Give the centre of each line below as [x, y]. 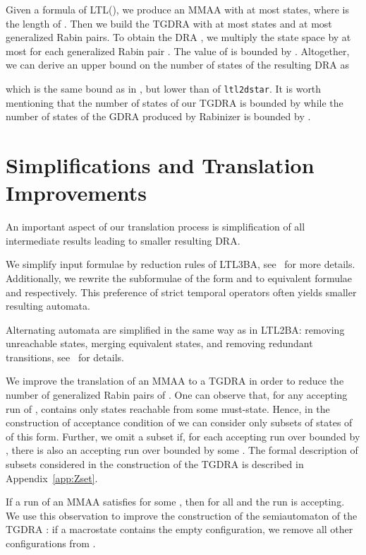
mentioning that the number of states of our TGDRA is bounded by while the [175, 102]
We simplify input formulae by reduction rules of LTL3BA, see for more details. [181, 264]
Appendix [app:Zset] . [52, 478]
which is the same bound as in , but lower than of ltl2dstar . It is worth [164, 88]
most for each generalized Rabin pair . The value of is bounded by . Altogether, [178, 51]
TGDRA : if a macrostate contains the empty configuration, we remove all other [179, 529]
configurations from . [51, 543]
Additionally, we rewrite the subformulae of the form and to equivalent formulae [179, 277]
